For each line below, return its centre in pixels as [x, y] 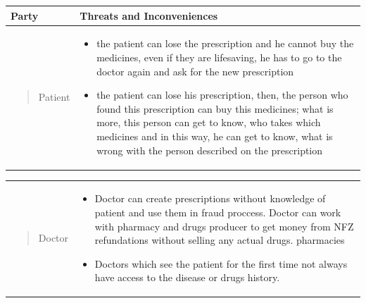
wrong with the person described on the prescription [210, 150]
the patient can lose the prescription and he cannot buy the [225, 43]
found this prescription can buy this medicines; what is [215, 108]
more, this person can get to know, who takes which [209, 122]
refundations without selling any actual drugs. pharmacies [220, 240]
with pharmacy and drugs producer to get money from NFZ [224, 226]
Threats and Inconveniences [149, 15]
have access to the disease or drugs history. [187, 277]
